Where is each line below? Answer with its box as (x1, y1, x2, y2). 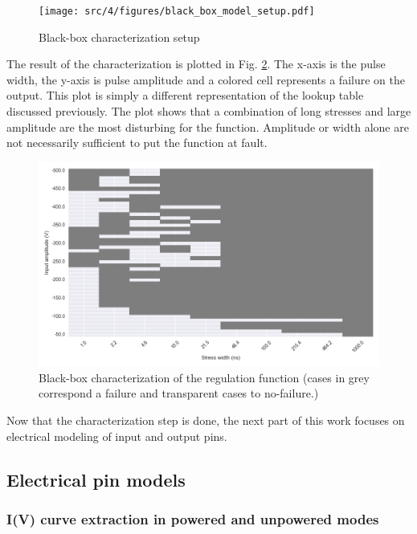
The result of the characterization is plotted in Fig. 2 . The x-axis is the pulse (6, 55, 386, 72)
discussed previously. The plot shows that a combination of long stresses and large (6, 103, 411, 120)
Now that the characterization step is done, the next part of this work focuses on (6, 411, 405, 428)
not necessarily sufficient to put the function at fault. (6, 134, 268, 151)
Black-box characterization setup (39, 28, 200, 45)
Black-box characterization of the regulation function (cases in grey (39, 369, 370, 385)
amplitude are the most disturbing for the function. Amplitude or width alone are (6, 118, 409, 135)
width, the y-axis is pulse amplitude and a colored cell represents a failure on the (6, 71, 405, 88)
